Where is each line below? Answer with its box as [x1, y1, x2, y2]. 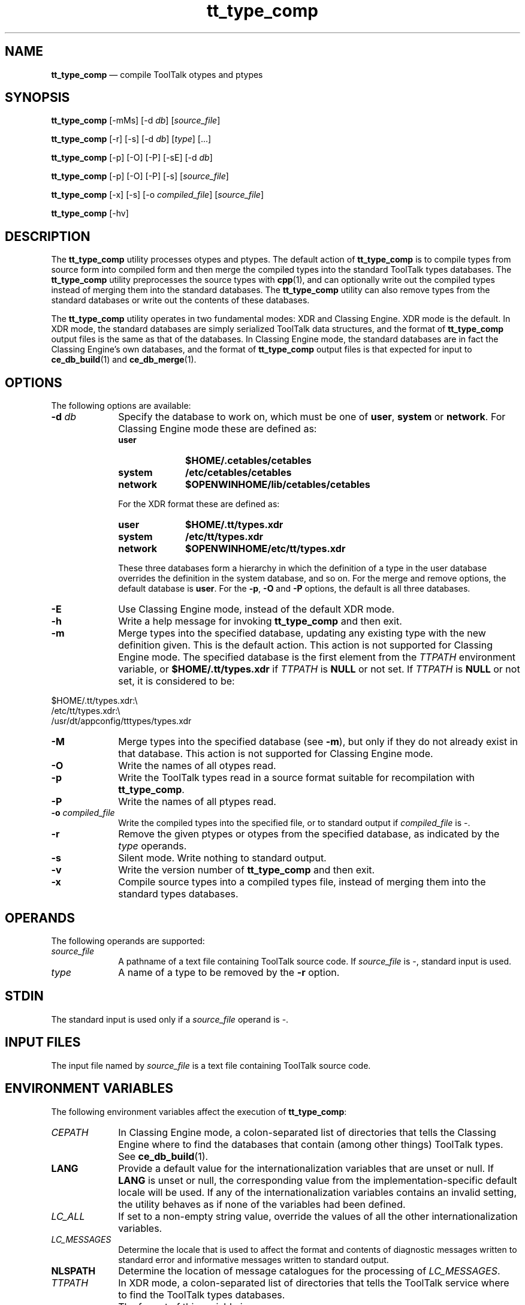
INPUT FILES [5, 1035, 81, 1050]
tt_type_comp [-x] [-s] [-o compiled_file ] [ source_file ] [51, 189, 264, 200]
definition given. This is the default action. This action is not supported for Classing [118, 639, 493, 652]
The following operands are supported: [51, 935, 205, 946]
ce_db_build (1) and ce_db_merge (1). [51, 354, 197, 365]
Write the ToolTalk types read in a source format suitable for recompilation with [118, 771, 475, 784]
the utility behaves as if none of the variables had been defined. [118, 1198, 406, 1210]
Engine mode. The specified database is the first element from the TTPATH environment [118, 651, 516, 664]
